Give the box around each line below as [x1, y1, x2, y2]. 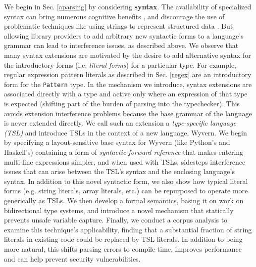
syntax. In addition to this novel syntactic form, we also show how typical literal [4, 176, 248, 186]
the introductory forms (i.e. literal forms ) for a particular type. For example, [4, 59, 236, 70]
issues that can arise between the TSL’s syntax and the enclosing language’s [4, 166, 235, 177]
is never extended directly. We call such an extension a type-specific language [4, 118, 236, 128]
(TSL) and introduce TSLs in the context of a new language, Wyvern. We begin [4, 127, 247, 137]
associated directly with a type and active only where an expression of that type [4, 89, 248, 99]
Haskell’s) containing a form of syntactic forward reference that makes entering [4, 146, 244, 157]
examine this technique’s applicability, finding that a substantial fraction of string [4, 224, 252, 234]
